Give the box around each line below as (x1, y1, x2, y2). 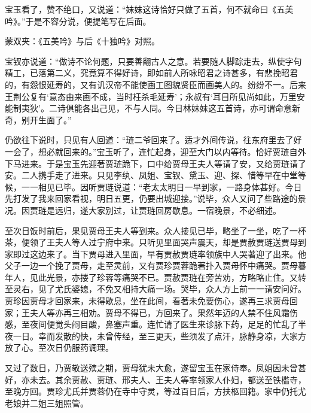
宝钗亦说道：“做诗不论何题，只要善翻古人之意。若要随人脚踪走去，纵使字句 (5, 54, 302, 67)
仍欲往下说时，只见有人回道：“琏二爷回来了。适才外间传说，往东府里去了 (5, 133, 294, 146)
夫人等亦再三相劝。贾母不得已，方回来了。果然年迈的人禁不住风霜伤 (29, 306, 298, 318)
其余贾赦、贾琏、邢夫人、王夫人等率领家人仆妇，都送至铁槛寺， (54, 373, 306, 385)
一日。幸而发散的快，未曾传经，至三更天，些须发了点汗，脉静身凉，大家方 (13, 329, 306, 342)
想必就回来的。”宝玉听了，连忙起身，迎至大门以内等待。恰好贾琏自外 (38, 145, 306, 157)
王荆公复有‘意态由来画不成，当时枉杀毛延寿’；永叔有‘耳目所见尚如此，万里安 (5, 90, 305, 102)
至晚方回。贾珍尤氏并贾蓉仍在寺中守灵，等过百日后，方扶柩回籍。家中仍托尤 (5, 385, 306, 397)
